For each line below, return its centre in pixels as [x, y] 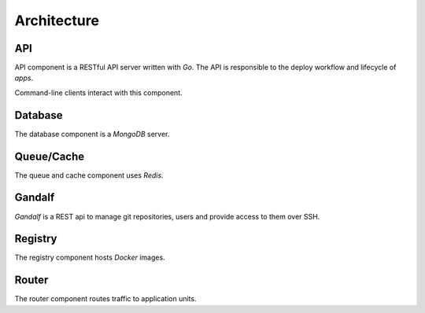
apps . [24, 78]
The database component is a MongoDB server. [92, 134]
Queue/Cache [50, 156]
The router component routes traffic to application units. [105, 299]
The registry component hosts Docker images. [90, 258]
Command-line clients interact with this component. [98, 92]
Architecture [57, 20]
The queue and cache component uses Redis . [89, 175]
